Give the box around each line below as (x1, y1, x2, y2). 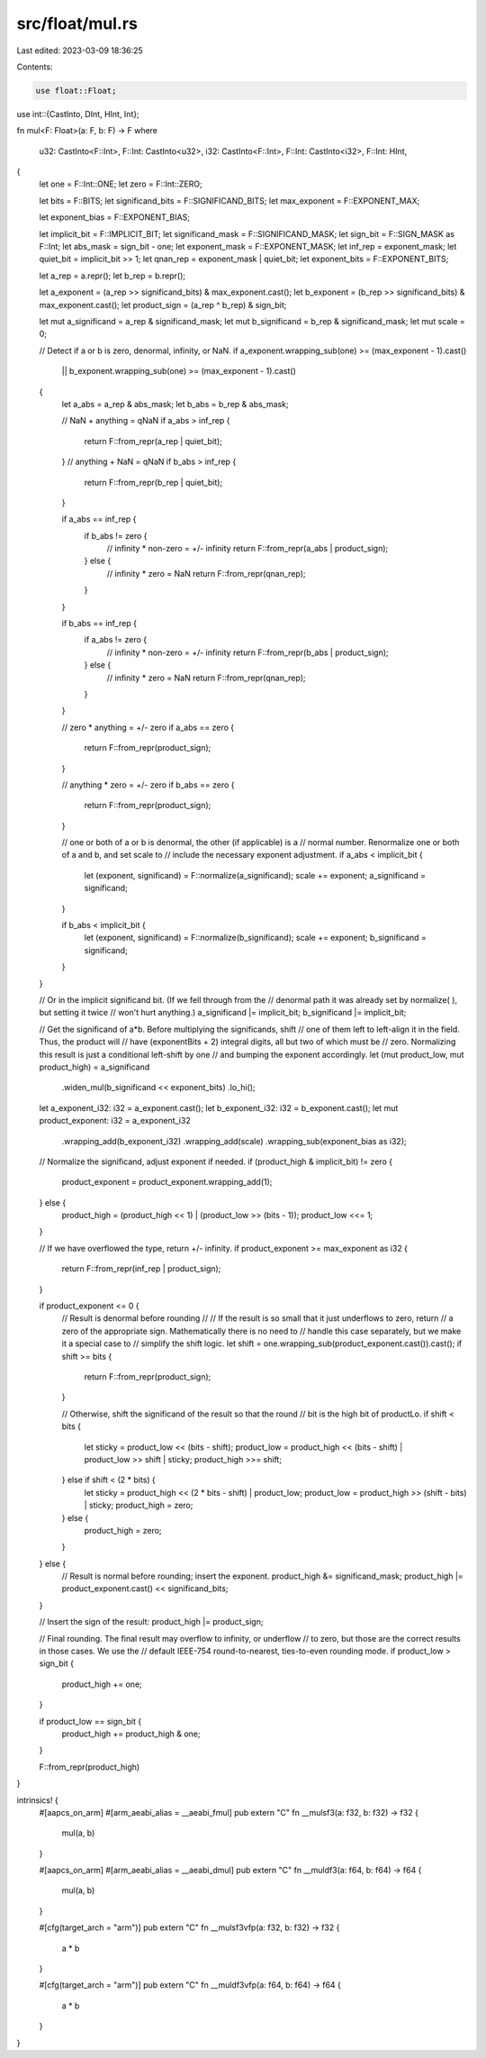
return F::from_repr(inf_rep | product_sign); (61, 1263, 221, 1274)
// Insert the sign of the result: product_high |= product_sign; (39, 1616, 264, 1627)
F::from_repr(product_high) (39, 1762, 140, 1772)
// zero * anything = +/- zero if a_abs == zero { (61, 722, 235, 733)
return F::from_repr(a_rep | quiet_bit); (84, 435, 222, 446)
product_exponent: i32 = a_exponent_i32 (39, 1116, 191, 1126)
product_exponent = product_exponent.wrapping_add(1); (61, 1177, 273, 1188)
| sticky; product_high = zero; (84, 1500, 193, 1511)
